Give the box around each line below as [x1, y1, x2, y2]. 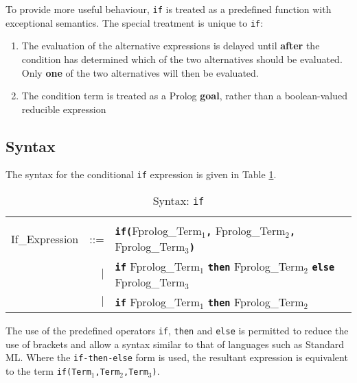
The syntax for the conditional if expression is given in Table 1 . [5, 167, 277, 182]
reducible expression [21, 101, 106, 116]
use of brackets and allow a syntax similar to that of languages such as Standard [5, 336, 344, 351]
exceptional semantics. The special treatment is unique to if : [5, 15, 264, 29]
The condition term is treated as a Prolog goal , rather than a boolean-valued [21, 88, 348, 103]
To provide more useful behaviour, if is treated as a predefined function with [5, 2, 332, 16]
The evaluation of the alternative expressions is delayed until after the [21, 38, 320, 53]
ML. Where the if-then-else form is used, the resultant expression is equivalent [5, 350, 348, 365]
